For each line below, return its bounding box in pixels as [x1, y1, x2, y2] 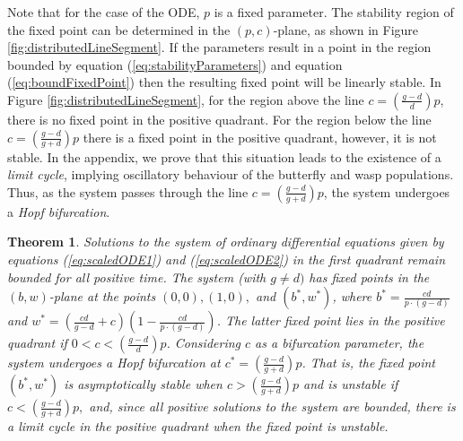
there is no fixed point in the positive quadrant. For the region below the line [7, 109, 432, 128]
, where [332, 287, 372, 306]
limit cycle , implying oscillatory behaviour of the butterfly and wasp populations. [7, 165, 454, 184]
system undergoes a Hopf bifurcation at [7, 353, 221, 372]
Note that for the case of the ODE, [7, 3, 200, 21]
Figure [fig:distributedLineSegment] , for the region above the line [7, 90, 364, 108]
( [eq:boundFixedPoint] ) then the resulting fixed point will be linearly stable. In [7, 73, 441, 91]
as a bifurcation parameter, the [255, 333, 424, 352]
